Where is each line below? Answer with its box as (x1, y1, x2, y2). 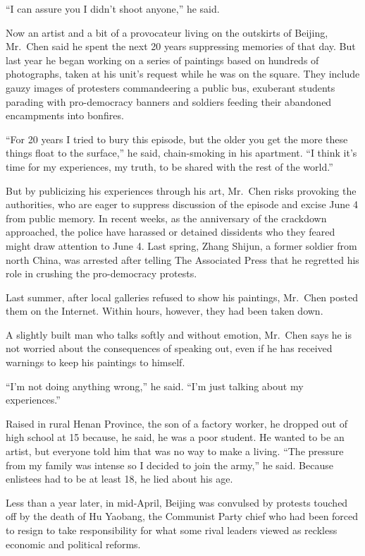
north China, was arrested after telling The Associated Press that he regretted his (6, 252, 359, 267)
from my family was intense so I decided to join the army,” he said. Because (6, 457, 333, 472)
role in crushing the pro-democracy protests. (6, 266, 197, 281)
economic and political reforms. (6, 536, 141, 551)
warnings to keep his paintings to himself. (6, 355, 185, 370)
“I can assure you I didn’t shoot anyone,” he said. (6, 1, 220, 16)
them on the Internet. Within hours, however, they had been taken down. (6, 303, 323, 318)
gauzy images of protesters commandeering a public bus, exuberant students (6, 80, 335, 95)
